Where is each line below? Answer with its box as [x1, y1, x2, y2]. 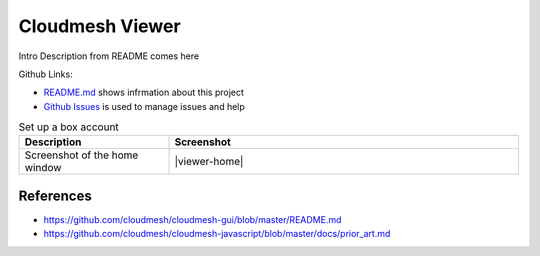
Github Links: [18, 68, 74, 80]
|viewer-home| [174, 155, 244, 169]
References [18, 187, 92, 204]
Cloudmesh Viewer [18, 15, 181, 37]
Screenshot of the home [24, 148, 139, 162]
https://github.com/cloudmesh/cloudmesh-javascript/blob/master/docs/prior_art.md [43, 228, 391, 240]
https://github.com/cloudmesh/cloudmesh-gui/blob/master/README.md [43, 214, 342, 225]
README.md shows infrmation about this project [43, 86, 245, 99]
